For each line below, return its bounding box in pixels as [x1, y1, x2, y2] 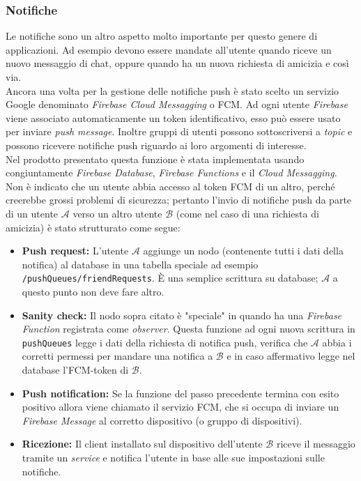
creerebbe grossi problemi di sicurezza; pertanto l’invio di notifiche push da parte [6, 192, 352, 207]
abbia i [322, 335, 352, 349]
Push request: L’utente [22, 243, 129, 258]
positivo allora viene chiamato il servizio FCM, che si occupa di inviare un [22, 399, 339, 414]
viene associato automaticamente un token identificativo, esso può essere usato [6, 110, 341, 125]
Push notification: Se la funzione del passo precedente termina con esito [22, 385, 339, 400]
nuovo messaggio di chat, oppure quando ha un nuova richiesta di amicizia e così [6, 56, 349, 70]
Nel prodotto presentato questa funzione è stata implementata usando [6, 151, 305, 166]
